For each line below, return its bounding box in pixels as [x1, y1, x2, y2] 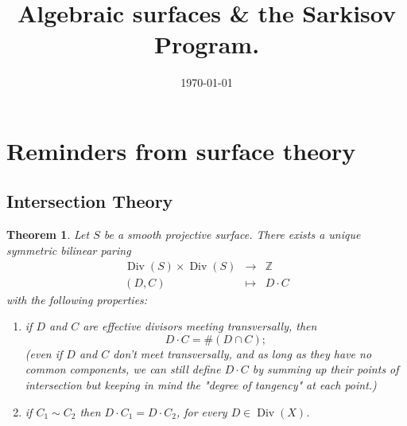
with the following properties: [6, 291, 148, 307]
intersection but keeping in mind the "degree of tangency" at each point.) [25, 376, 377, 393]
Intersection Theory [6, 189, 173, 213]
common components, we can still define [25, 361, 221, 377]
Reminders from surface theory [6, 134, 356, 166]
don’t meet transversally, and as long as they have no [113, 345, 372, 362]
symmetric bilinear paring [6, 241, 131, 258]
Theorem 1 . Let [6, 226, 90, 243]
